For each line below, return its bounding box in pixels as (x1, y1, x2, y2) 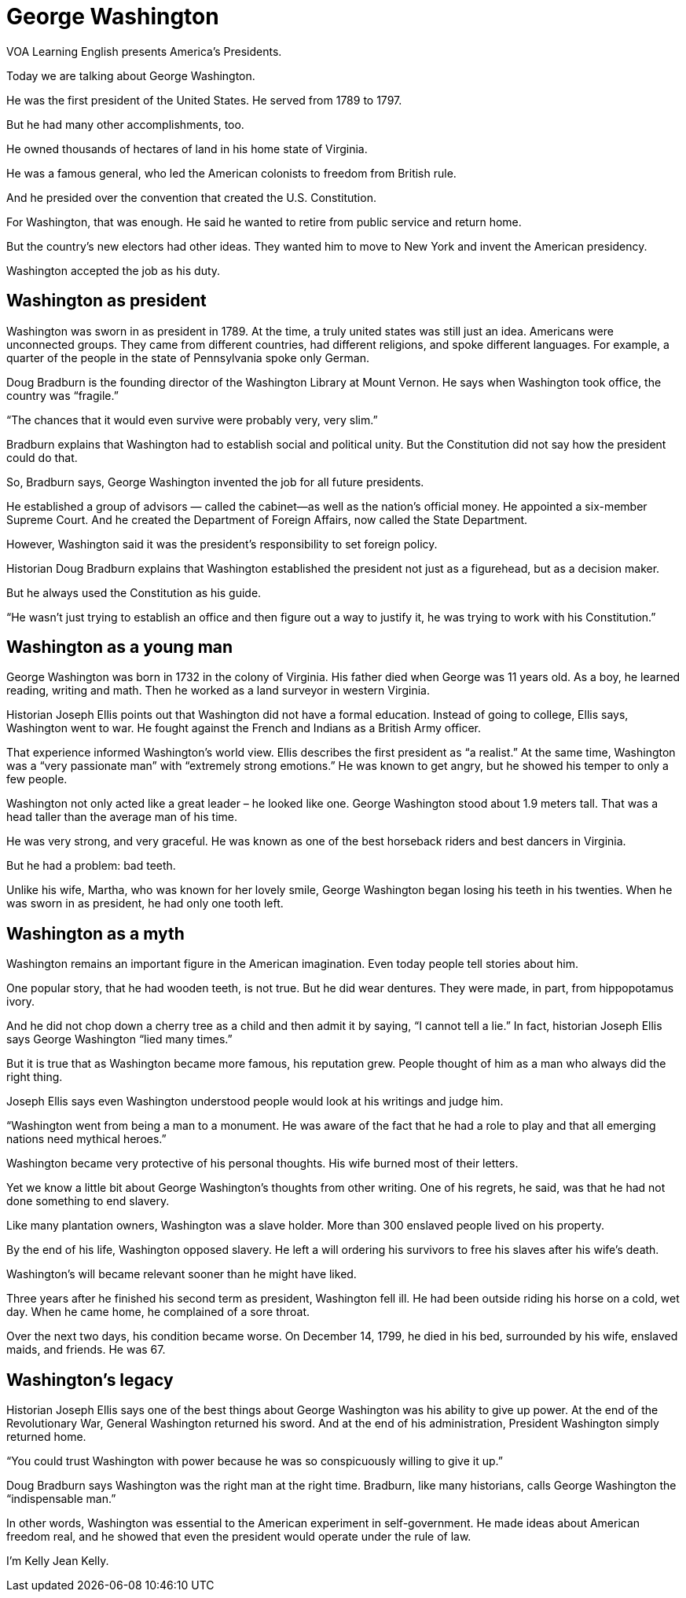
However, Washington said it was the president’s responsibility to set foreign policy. (6, 537, 438, 551)
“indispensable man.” (6, 1492, 116, 1506)
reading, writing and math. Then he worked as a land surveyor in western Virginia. (6, 684, 430, 698)
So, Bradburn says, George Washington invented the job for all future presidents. (6, 475, 424, 489)
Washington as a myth (6, 923, 185, 944)
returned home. (6, 1430, 86, 1444)
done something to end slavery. (6, 1194, 170, 1208)
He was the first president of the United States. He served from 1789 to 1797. (6, 93, 402, 107)
